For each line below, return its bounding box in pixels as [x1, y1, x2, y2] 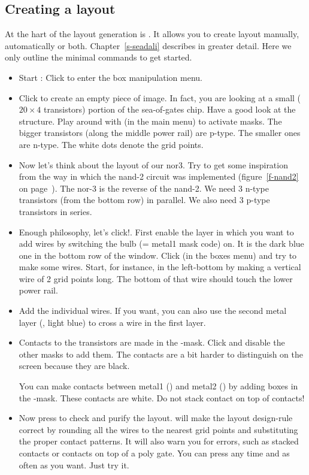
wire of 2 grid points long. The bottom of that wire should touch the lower [19, 272, 293, 285]
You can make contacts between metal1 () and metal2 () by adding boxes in [19, 380, 298, 392]
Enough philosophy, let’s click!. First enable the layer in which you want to [19, 225, 294, 238]
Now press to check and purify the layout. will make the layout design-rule [19, 412, 293, 424]
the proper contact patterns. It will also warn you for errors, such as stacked [19, 435, 299, 447]
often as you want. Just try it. [19, 458, 129, 471]
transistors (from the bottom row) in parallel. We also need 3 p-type [19, 193, 270, 206]
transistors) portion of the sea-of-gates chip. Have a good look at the [44, 103, 296, 116]
